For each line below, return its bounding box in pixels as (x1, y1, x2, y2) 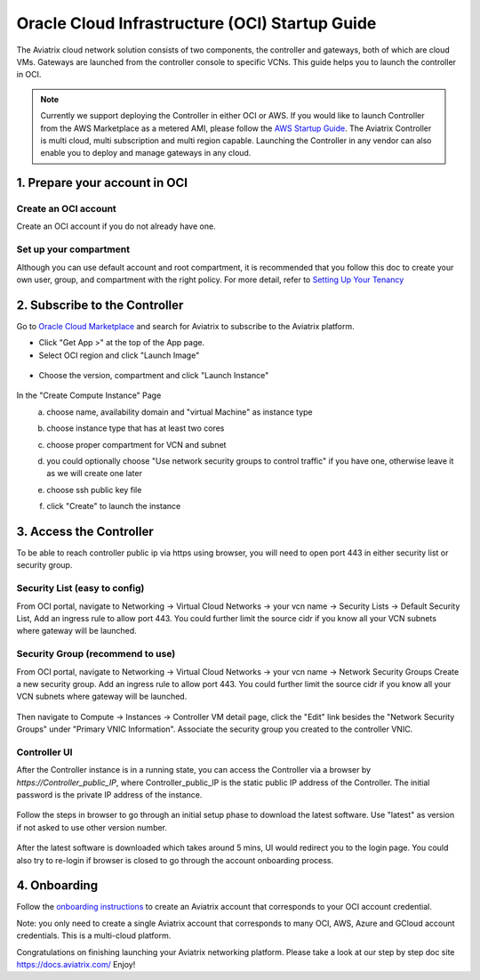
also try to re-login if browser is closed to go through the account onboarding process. (16, 854, 334, 865)
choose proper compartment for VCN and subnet (46, 439, 227, 450)
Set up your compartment (16, 243, 131, 255)
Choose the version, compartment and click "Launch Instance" (38, 370, 269, 381)
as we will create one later (46, 468, 142, 479)
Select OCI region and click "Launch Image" (38, 350, 200, 360)
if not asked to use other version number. (16, 822, 168, 832)
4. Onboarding (16, 878, 98, 894)
